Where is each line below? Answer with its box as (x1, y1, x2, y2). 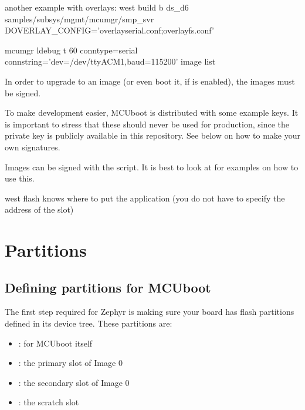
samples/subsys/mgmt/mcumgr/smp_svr (5, 12, 154, 25)
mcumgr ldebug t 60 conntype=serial (5, 43, 138, 56)
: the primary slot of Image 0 (18, 357, 123, 369)
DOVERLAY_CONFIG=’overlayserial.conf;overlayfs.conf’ (5, 24, 214, 36)
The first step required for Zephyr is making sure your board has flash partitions (5, 305, 294, 318)
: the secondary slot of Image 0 (18, 376, 130, 388)
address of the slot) (5, 203, 74, 216)
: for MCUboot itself (18, 337, 93, 349)
